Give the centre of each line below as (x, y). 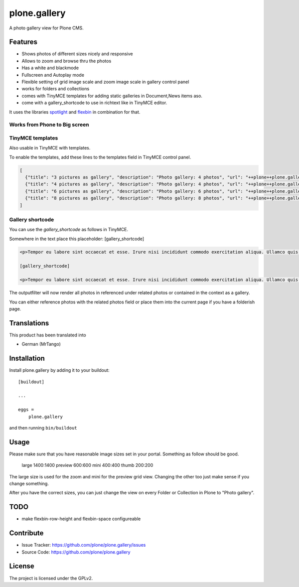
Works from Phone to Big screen (49, 125)
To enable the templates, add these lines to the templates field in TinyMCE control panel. (100, 157)
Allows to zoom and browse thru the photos (67, 61)
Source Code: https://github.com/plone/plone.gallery (76, 552)
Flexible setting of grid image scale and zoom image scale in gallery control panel (105, 82)
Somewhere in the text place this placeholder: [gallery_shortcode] (77, 239)
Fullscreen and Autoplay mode (53, 75)
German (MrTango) (41, 344)
